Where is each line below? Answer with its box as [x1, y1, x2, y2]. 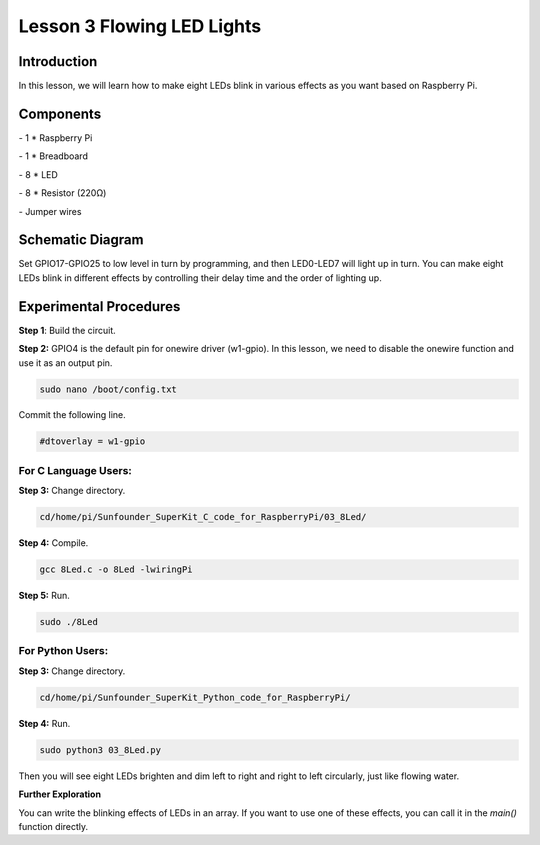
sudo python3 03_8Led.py [39, 744, 162, 755]
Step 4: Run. [18, 717, 71, 729]
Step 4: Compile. [18, 537, 89, 549]
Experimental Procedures [18, 298, 181, 315]
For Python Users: [18, 644, 109, 658]
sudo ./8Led [39, 616, 99, 628]
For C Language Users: [18, 463, 132, 477]
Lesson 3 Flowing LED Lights [18, 15, 262, 37]
